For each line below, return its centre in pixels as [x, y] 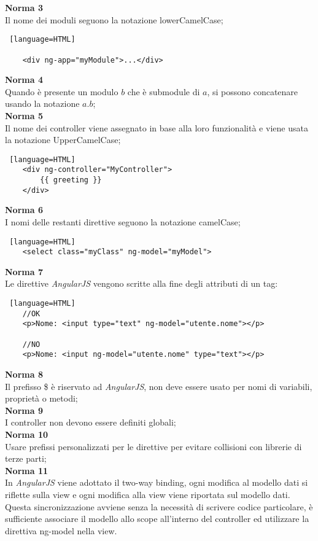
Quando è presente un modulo [62, 91]
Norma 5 [24, 115]
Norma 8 [24, 374]
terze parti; [26, 458]
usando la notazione [42, 103]
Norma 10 [26, 434]
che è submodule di [164, 91]
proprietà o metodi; [41, 398]
